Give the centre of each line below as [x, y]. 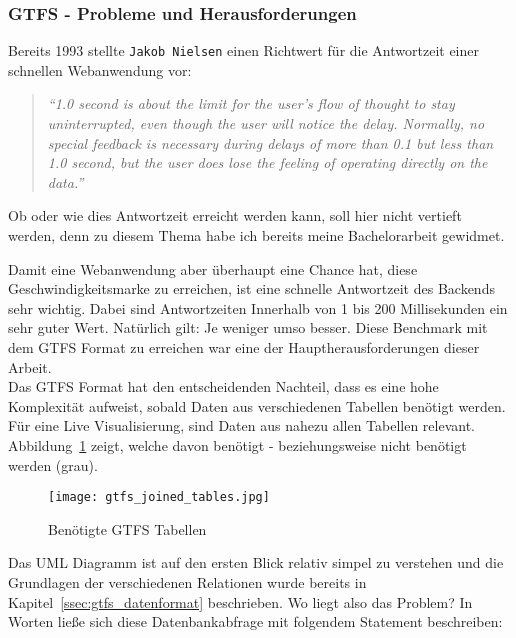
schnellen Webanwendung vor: [100, 69]
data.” [65, 181]
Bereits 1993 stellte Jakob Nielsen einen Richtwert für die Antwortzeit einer [243, 50]
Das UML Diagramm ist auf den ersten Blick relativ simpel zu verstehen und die [256, 562]
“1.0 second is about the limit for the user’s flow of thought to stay [251, 103]
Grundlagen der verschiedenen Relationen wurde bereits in [187, 582]
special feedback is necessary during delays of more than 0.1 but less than [270, 142]
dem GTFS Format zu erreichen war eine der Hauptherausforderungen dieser [244, 347]
